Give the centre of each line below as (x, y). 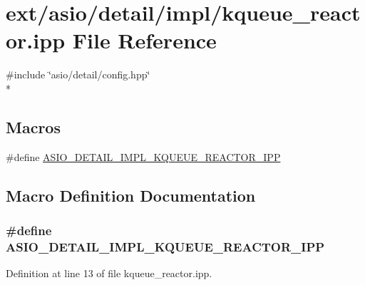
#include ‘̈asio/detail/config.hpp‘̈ (78, 74)
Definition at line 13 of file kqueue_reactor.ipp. (109, 273)
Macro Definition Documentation (131, 195)
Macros (33, 126)
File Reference (144, 40)
